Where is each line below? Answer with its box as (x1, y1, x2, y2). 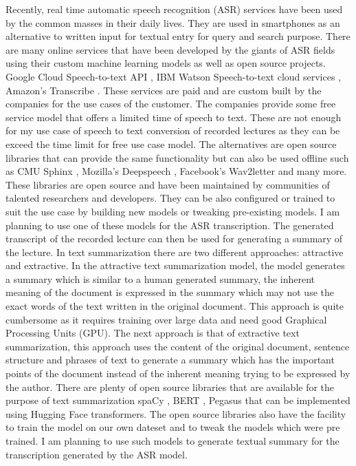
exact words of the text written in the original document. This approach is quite (5, 299, 344, 313)
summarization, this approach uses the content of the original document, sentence (5, 339, 350, 353)
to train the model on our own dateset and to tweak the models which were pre (5, 420, 340, 434)
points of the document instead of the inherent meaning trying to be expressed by (5, 366, 351, 381)
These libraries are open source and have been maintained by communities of (5, 177, 330, 191)
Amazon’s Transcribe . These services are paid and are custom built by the (5, 83, 322, 97)
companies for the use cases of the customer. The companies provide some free (5, 96, 336, 111)
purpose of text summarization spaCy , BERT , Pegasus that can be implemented (5, 393, 351, 407)
